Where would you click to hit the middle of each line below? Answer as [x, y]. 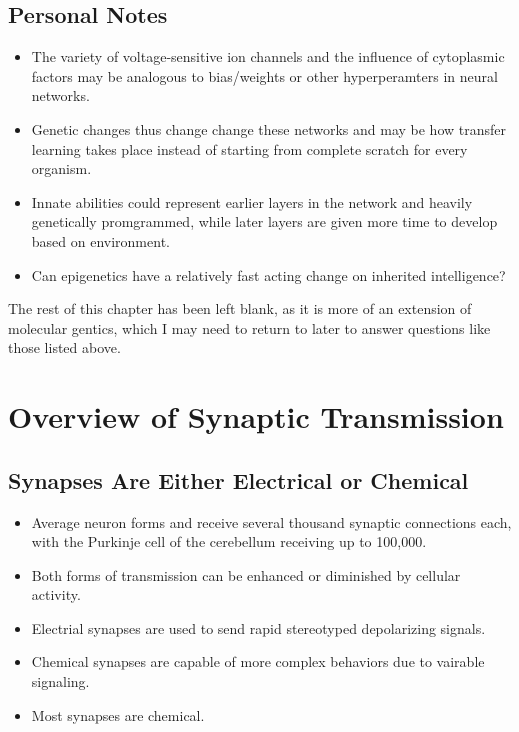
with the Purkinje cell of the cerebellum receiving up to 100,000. [229, 541]
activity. [56, 594]
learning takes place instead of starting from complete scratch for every [249, 148]
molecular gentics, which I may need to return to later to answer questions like [249, 327]
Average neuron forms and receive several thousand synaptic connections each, [271, 521]
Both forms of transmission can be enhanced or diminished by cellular [246, 574]
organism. [61, 168]
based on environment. [100, 240]
